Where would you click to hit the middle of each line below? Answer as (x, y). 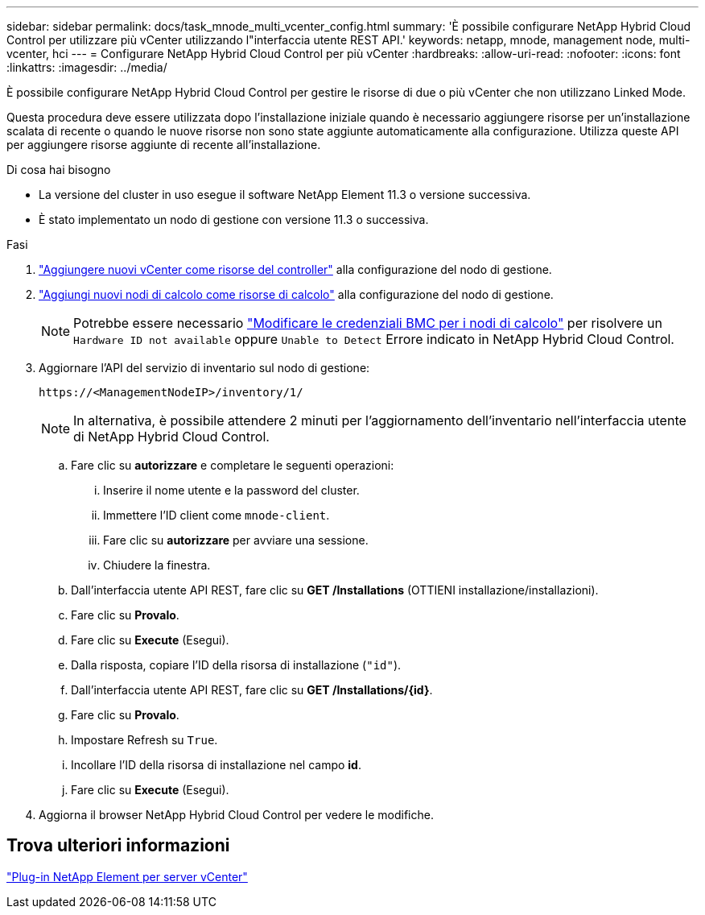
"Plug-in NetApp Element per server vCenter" (127, 876)
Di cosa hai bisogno (59, 170)
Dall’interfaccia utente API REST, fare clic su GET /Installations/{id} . (252, 690)
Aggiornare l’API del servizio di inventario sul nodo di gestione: (204, 368)
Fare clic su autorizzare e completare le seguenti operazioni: (233, 465)
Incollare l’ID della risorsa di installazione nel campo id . (216, 765)
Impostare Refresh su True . (144, 740)
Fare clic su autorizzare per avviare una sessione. (236, 540)
